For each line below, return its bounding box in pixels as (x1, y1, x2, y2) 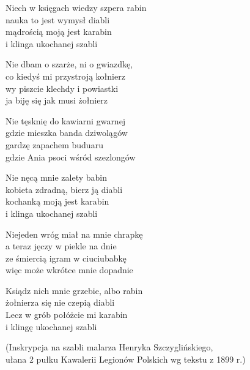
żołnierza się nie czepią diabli (6, 296, 115, 309)
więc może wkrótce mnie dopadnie (6, 263, 133, 276)
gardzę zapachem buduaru (6, 138, 103, 151)
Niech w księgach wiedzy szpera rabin (6, 1, 147, 13)
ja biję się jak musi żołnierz (6, 94, 108, 107)
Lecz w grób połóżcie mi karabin (6, 308, 128, 321)
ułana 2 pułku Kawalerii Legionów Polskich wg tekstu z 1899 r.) (6, 352, 246, 365)
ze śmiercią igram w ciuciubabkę (6, 251, 127, 264)
